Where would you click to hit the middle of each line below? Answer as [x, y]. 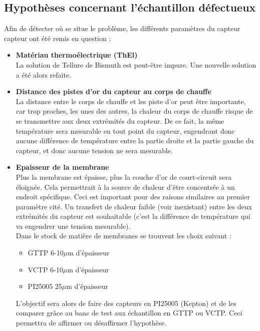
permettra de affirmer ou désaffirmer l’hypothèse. [91, 323]
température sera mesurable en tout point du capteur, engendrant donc [125, 130]
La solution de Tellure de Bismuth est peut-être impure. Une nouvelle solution [136, 64]
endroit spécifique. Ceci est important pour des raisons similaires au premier [133, 197]
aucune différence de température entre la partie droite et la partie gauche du [135, 140]
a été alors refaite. [43, 74]
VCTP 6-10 [45, 269]
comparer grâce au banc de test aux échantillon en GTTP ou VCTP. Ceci [129, 313]
